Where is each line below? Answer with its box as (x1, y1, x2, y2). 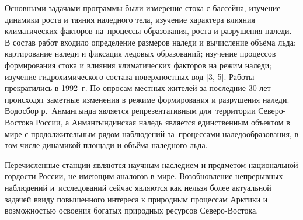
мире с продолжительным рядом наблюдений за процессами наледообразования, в (5, 127, 299, 139)
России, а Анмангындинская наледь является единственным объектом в (36, 116, 290, 128)
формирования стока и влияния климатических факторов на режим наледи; (5, 58, 272, 71)
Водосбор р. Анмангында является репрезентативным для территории (5, 104, 256, 117)
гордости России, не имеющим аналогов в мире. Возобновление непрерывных (5, 170, 283, 182)
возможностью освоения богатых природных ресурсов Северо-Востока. (5, 204, 259, 216)
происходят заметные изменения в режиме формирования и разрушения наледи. (5, 93, 290, 105)
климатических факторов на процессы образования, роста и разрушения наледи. (5, 25, 292, 37)
